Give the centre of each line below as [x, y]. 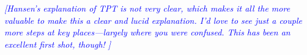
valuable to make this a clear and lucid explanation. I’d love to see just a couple [153, 20]
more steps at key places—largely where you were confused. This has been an [147, 32]
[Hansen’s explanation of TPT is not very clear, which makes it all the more [147, 8]
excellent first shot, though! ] [58, 44]
